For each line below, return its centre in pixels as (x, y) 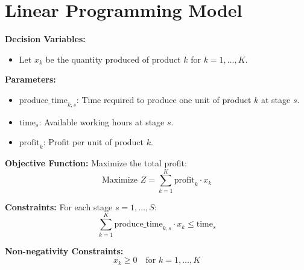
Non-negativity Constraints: (64, 250)
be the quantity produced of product (113, 59)
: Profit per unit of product (93, 142)
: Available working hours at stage (102, 121)
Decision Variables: (45, 39)
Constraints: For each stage (59, 206)
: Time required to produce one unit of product (164, 99)
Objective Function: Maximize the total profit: (96, 163)
